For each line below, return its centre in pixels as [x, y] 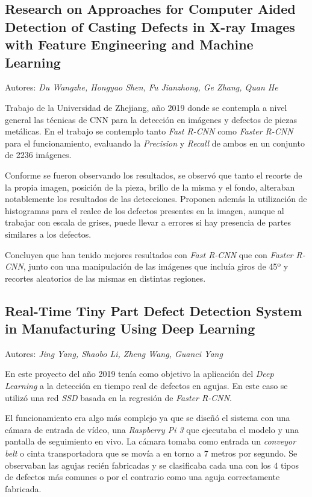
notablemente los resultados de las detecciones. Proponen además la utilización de [156, 199]
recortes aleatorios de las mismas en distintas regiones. [105, 278]
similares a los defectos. [48, 234]
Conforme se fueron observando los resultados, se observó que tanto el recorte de [154, 175]
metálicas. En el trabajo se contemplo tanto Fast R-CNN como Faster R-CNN [149, 131]
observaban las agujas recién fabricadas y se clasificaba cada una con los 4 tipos [152, 465]
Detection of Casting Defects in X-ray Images [150, 26]
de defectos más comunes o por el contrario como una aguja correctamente [142, 477]
